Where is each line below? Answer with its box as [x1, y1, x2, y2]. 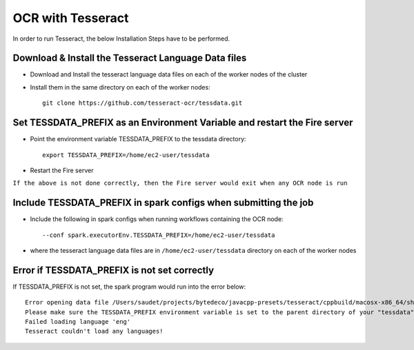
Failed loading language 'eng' [25, 318, 131, 326]
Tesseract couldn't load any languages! [25, 327, 164, 336]
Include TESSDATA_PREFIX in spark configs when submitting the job [12, 197, 314, 209]
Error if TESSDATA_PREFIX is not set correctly [12, 264, 214, 276]
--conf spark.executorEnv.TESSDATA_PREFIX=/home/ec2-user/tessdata [42, 231, 275, 239]
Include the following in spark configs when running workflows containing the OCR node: [30, 215, 284, 223]
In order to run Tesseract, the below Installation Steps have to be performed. [12, 34, 230, 43]
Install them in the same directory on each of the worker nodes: [30, 83, 210, 91]
